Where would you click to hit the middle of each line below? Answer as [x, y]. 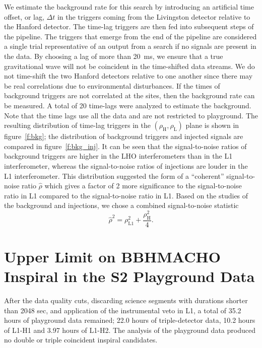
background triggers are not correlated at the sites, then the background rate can [129, 95]
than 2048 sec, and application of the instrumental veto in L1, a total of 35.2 [123, 310]
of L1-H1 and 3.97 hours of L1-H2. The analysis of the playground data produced [130, 330]
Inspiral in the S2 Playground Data [129, 276]
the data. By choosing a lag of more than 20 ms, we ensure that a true [114, 56]
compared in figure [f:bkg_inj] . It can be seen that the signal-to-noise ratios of [125, 146]
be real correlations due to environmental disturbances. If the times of [112, 85]
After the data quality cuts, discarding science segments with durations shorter [126, 300]
